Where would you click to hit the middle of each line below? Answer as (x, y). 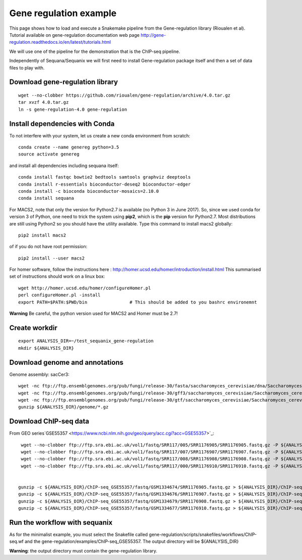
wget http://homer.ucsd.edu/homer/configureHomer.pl (85, 288)
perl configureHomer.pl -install (59, 295)
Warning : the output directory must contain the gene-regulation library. (83, 550)
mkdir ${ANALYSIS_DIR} (46, 348)
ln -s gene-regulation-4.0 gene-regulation (73, 109)
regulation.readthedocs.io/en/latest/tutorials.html (60, 42)
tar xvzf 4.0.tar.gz (44, 102)
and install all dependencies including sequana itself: (64, 166)
